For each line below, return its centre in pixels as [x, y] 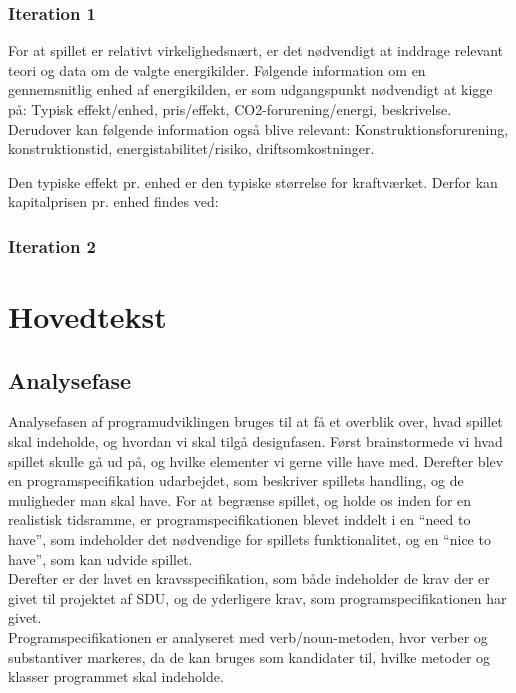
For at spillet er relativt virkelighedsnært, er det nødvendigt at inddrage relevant [255, 50]
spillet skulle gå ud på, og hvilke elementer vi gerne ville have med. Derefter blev [256, 460]
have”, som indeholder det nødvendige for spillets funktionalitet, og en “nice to [249, 538]
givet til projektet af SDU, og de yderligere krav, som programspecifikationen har [257, 597]
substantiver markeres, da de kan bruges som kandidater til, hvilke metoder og [249, 656]
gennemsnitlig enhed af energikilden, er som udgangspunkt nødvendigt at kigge [250, 89]
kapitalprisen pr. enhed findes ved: [113, 201]
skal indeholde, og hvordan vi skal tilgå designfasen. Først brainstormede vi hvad [255, 440]
